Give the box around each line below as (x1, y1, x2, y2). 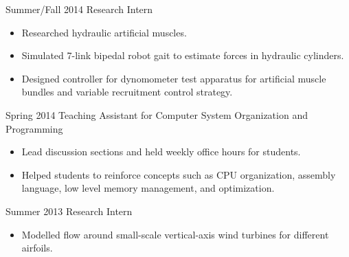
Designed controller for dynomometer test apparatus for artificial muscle (21, 71, 326, 85)
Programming (5, 121, 63, 135)
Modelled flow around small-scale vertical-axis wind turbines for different (21, 227, 329, 241)
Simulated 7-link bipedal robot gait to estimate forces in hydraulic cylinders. (21, 48, 344, 63)
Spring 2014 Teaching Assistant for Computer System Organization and (5, 107, 308, 122)
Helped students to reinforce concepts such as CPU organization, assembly (21, 167, 336, 181)
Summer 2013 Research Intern (5, 203, 133, 218)
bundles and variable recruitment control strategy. (21, 85, 233, 99)
